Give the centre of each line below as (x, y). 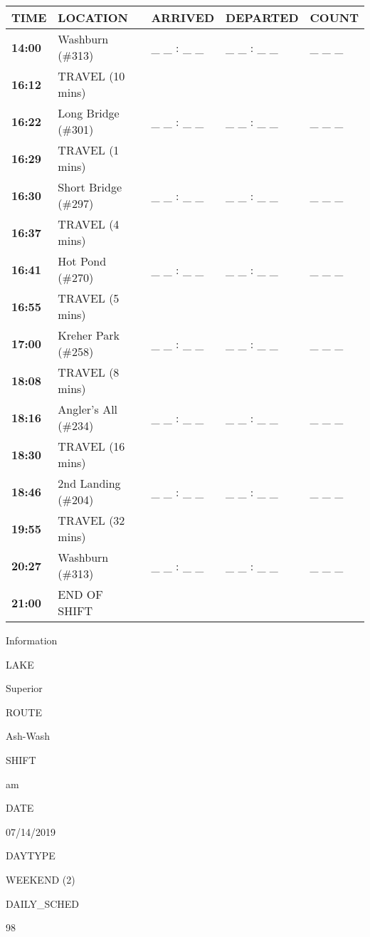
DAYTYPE (31, 855)
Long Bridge (89, 113)
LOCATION (93, 17)
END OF (80, 594)
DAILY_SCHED (43, 903)
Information (32, 640)
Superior (24, 688)
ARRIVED (183, 17)
